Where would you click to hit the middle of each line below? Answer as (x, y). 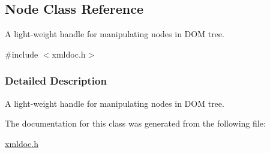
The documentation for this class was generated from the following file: (135, 123)
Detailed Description (56, 81)
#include (22, 54)
